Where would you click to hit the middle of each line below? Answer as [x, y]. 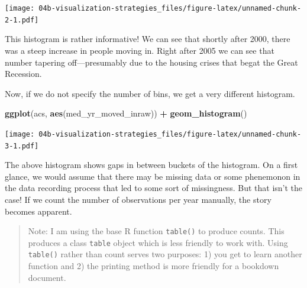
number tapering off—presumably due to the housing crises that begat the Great [151, 62]
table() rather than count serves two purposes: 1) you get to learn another [165, 254]
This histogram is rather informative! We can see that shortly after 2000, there [148, 39]
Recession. [23, 74]
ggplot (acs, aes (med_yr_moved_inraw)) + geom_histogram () [126, 113]
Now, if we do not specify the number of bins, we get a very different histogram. [150, 93]
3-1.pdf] [22, 146]
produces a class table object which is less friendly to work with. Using [158, 242]
